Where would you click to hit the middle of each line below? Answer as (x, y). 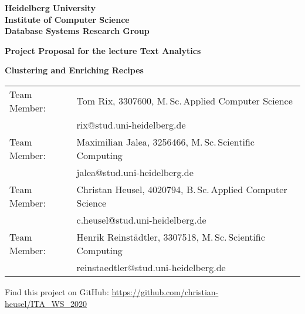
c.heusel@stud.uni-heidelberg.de (141, 220)
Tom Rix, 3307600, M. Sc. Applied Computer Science (184, 101)
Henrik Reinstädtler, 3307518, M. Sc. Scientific (171, 237)
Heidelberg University (50, 8)
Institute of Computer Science (67, 19)
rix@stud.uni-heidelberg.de (131, 124)
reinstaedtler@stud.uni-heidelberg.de (151, 267)
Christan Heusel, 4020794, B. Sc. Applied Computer (182, 189)
